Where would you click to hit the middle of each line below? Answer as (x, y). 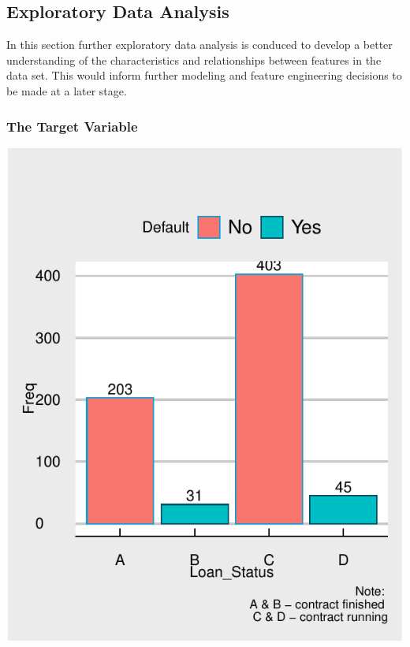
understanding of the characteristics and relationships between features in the (194, 59)
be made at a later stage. (67, 90)
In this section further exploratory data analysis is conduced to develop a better (199, 45)
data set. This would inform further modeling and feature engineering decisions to (204, 75)
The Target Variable (72, 126)
